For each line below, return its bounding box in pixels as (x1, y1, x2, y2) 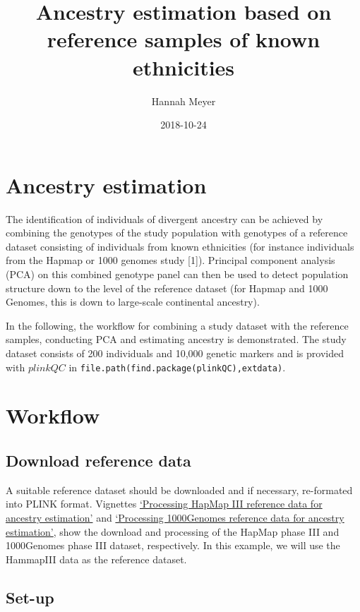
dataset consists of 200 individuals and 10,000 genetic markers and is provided (6, 345, 344, 360)
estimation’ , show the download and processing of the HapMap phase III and (6, 524, 340, 539)
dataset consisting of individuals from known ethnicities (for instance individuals (6, 239, 354, 253)
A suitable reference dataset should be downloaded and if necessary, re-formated (6, 482, 353, 497)
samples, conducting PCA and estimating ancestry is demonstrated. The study (6, 332, 347, 347)
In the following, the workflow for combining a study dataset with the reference (6, 318, 349, 332)
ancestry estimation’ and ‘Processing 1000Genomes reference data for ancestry (6, 510, 344, 524)
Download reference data (6, 449, 191, 471)
